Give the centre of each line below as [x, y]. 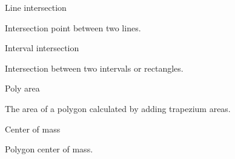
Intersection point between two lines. [73, 27]
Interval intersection [42, 48]
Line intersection [36, 7]
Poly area [22, 88]
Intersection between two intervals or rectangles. [94, 68]
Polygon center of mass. [49, 149]
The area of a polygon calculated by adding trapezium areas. [118, 108]
